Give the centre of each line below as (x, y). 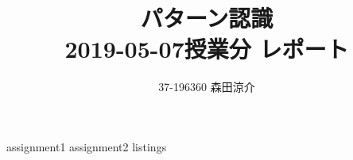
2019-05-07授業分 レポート (207, 49)
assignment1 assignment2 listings (87, 146)
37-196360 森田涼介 (207, 87)
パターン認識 (207, 18)
